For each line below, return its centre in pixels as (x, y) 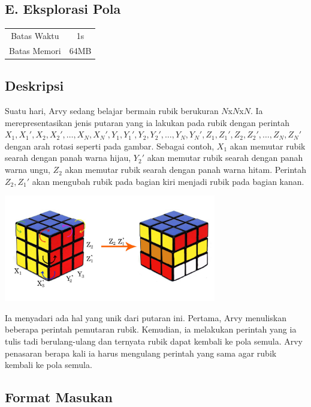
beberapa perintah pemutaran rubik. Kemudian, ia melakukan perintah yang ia (151, 329)
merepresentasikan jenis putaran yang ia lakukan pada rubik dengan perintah (147, 122)
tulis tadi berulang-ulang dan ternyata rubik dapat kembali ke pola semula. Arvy (154, 341)
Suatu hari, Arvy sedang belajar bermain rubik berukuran (112, 111)
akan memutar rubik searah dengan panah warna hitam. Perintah (186, 170)
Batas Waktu (35, 35)
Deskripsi (34, 86)
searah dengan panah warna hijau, (68, 158)
